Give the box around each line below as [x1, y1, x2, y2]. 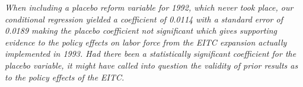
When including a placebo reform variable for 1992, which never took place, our [5, 1, 294, 13]
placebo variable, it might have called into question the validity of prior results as [5, 59, 298, 71]
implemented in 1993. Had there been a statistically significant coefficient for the [5, 47, 296, 60]
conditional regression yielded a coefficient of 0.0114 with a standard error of [5, 12, 283, 25]
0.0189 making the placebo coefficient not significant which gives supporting [5, 24, 278, 37]
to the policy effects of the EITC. [5, 70, 125, 83]
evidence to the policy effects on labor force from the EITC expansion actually [5, 36, 287, 48]
